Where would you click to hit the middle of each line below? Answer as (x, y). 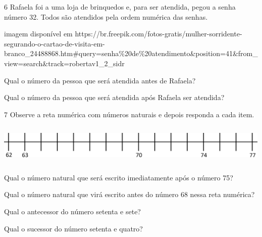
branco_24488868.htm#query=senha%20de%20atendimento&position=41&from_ (131, 53)
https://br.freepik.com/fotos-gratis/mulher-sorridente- (159, 34)
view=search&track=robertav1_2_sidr (64, 63)
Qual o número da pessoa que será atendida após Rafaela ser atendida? (114, 97)
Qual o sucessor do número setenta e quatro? (73, 228)
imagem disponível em (38, 34)
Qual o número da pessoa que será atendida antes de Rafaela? (100, 80)
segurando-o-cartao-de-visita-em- (55, 43)
